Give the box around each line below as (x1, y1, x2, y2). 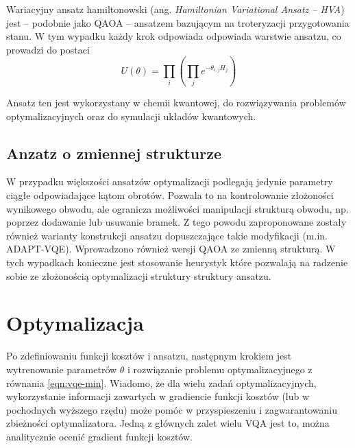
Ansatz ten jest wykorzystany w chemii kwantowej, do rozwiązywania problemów (6, 95, 346, 110)
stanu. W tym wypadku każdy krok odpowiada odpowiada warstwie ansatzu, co (6, 29, 341, 43)
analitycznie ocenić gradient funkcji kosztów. (6, 429, 193, 443)
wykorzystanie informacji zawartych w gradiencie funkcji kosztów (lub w (6, 389, 310, 403)
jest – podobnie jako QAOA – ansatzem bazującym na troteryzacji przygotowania (6, 15, 350, 30)
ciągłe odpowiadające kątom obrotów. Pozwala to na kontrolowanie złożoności (6, 188, 334, 202)
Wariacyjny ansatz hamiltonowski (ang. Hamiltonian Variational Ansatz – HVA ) (6, 2, 345, 16)
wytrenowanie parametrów (6, 362, 117, 376)
